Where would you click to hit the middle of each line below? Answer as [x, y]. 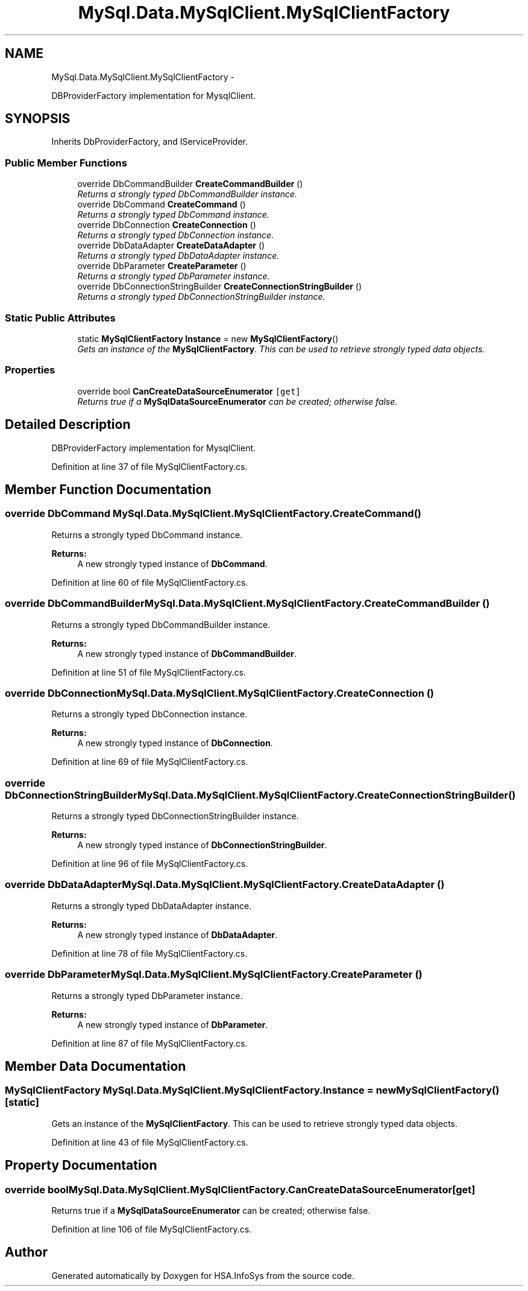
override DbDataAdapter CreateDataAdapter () [171, 246]
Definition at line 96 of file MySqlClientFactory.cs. [150, 864]
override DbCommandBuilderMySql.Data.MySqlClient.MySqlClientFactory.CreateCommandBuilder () [247, 604]
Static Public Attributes [60, 318]
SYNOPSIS [38, 119]
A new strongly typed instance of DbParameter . [173, 1024]
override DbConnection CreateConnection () [167, 225]
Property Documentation [81, 1166]
